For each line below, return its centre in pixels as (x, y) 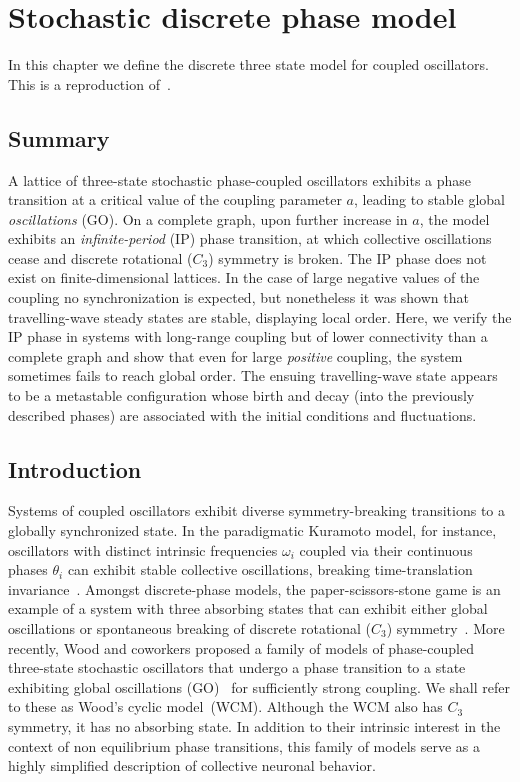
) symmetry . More (445, 628)
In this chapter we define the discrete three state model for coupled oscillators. (248, 64)
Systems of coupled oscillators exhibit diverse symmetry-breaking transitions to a (257, 510)
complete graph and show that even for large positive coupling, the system (235, 355)
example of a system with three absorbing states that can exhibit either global (248, 608)
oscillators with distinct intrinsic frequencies (143, 549)
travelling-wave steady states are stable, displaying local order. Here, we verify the (260, 316)
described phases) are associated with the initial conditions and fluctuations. (242, 414)
